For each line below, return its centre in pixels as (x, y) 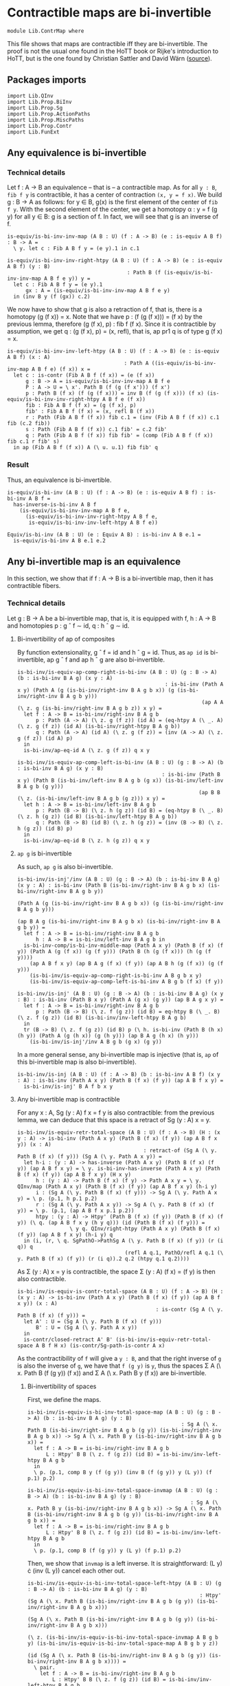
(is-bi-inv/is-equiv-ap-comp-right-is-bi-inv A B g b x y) (116, 975)
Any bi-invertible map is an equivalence (94, 562)
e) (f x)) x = (70, 369)
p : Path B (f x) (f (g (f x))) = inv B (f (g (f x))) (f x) (115, 393)
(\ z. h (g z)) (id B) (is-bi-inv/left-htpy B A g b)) (97, 816)
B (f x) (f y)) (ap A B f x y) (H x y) (74, 1174)
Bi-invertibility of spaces (62, 1386)
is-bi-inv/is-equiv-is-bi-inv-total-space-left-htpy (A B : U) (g (124, 1583)
